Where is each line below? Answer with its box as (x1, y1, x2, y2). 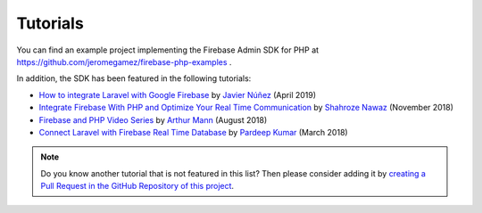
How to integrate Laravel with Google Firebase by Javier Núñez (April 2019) (38, 89, 317, 100)
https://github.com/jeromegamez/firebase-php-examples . (16, 56, 232, 67)
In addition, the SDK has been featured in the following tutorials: (16, 73, 252, 84)
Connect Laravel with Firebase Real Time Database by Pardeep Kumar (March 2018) (38, 127, 348, 137)
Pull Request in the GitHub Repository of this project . (40, 181, 235, 192)
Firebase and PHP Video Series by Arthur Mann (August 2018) (38, 114, 268, 125)
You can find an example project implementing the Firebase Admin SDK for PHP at (16, 45, 320, 55)
